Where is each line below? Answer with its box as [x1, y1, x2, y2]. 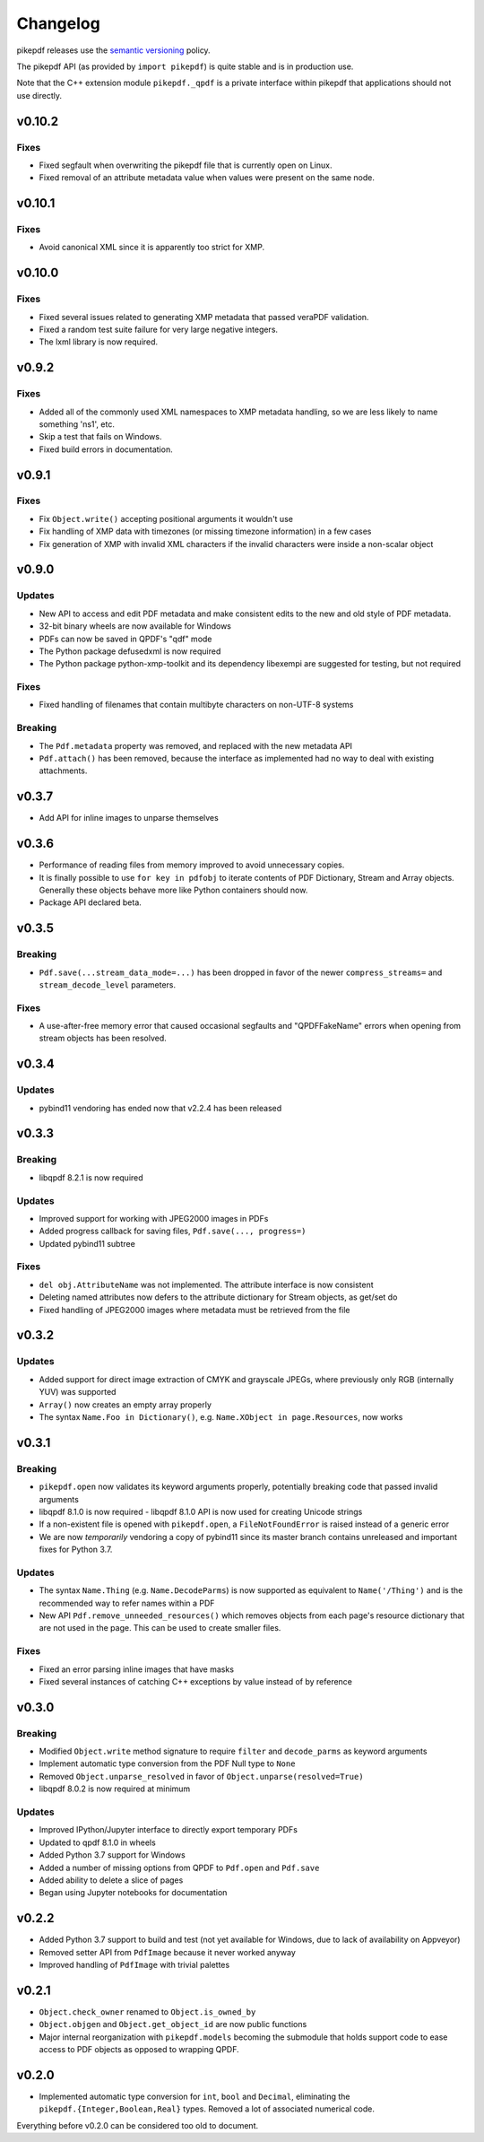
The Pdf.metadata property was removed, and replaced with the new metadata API [39, 740, 353, 751]
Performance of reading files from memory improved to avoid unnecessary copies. [39, 859, 345, 870]
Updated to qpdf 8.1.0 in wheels [39, 1837, 156, 1848]
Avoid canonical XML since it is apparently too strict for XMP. [39, 242, 264, 253]
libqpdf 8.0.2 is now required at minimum [39, 1783, 191, 1794]
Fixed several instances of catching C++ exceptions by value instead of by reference [39, 1676, 353, 1686]
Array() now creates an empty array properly [39, 1399, 212, 1410]
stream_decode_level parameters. [39, 979, 177, 990]
